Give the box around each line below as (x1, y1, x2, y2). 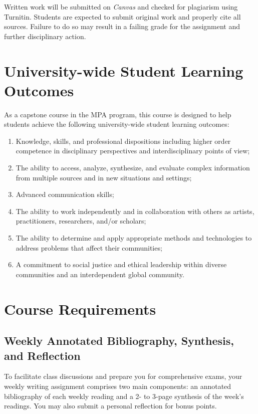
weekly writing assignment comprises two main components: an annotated (4, 380, 231, 391)
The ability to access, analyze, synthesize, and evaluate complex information (16, 162, 250, 173)
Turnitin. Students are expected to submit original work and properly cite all (4, 11, 241, 22)
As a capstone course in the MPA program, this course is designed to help (4, 109, 231, 119)
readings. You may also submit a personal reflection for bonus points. (4, 400, 217, 411)
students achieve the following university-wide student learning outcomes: (4, 119, 229, 129)
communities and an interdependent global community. (16, 269, 184, 279)
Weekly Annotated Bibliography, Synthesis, (4, 333, 234, 348)
